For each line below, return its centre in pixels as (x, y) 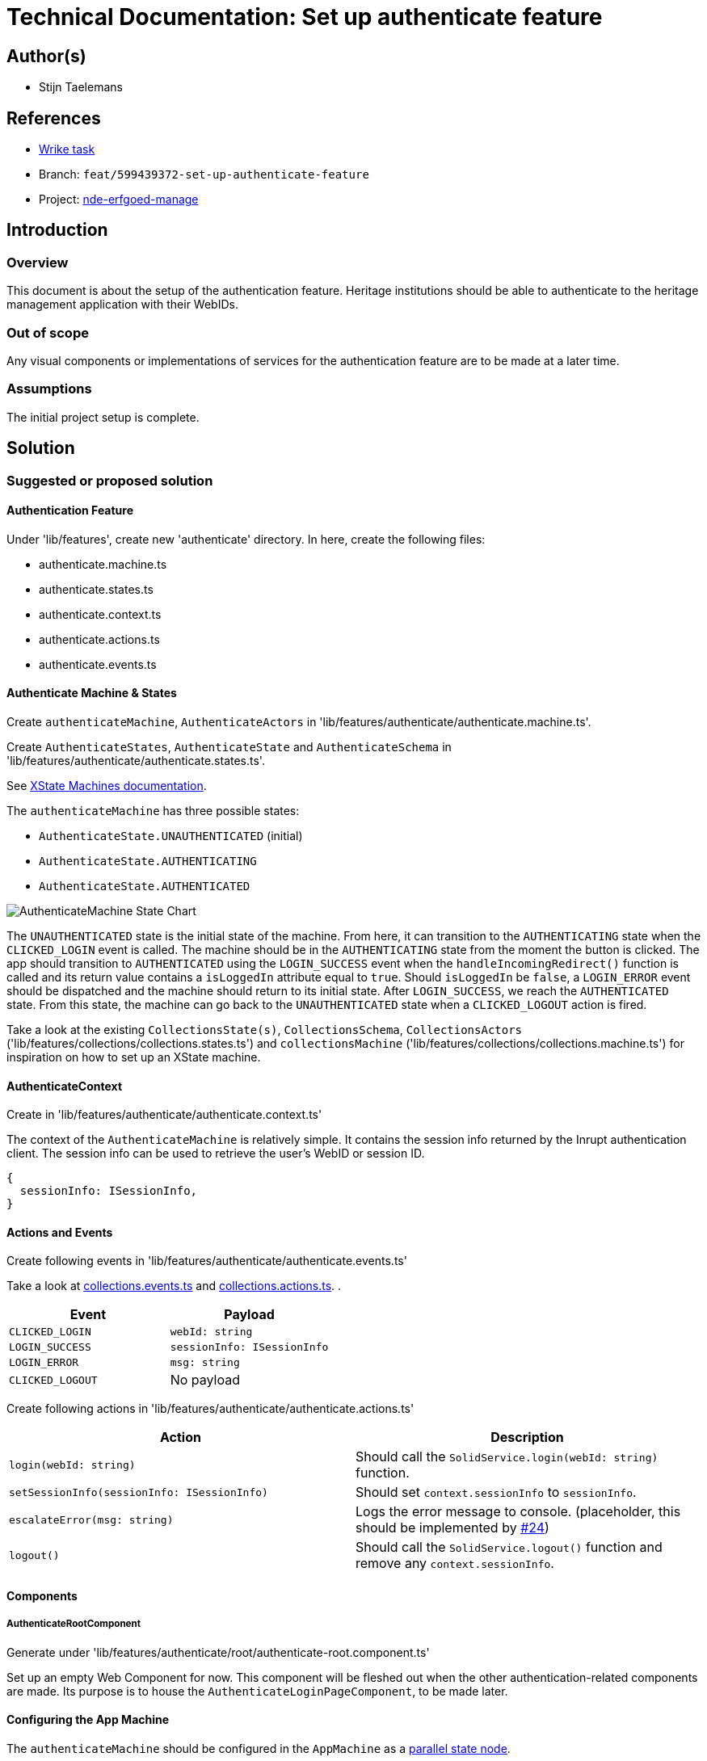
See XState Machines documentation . (107, 786)
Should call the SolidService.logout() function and (509, 1547)
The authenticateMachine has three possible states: (153, 811)
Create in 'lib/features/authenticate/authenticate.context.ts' (164, 1115)
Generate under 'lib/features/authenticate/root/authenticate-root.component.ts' (218, 1652)
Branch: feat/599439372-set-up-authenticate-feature (204, 174)
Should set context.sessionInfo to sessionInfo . (496, 1492)
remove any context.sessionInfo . (455, 1563)
